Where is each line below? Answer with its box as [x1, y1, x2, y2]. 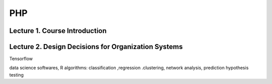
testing [9, 71, 24, 77]
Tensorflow [9, 55, 33, 62]
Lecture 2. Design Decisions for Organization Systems [9, 42, 183, 51]
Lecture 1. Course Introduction [9, 26, 107, 35]
